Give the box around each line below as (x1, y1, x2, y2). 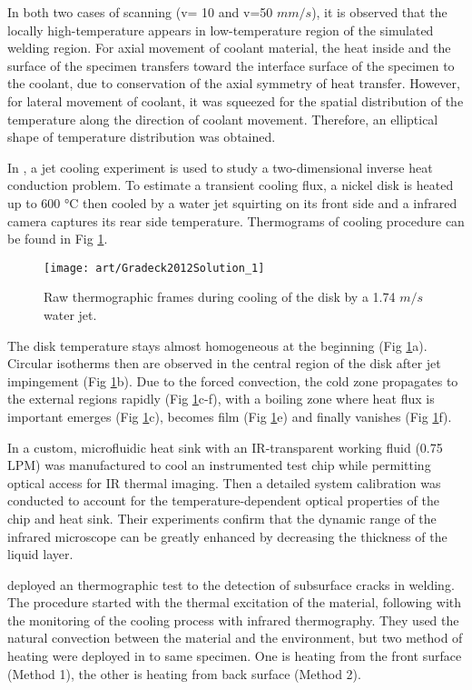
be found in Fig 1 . (7, 229, 108, 248)
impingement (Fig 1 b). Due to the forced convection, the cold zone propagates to (7, 371, 458, 390)
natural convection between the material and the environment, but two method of (7, 628, 463, 647)
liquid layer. (7, 545, 74, 564)
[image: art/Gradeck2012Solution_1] (44, 261, 265, 275)
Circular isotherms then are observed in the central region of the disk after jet (7, 354, 441, 373)
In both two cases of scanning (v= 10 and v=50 (7, 3, 273, 21)
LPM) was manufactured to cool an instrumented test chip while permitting (7, 455, 431, 475)
